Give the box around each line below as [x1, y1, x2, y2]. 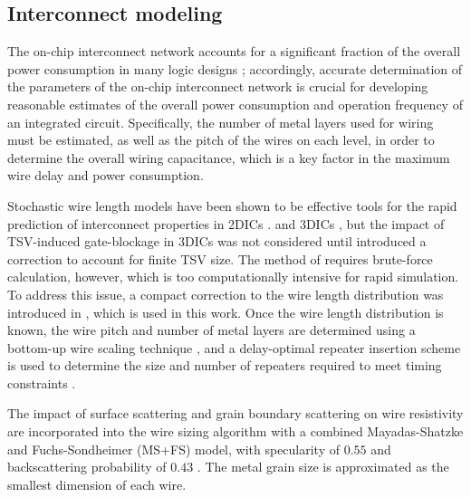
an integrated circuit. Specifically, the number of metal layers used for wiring [7, 112, 434, 131]
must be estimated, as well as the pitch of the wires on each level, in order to [7, 130, 435, 149]
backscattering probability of [7, 457, 167, 476]
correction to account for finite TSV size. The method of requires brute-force [7, 249, 433, 268]
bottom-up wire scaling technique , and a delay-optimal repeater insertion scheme [7, 338, 461, 357]
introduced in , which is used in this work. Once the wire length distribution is [7, 302, 444, 321]
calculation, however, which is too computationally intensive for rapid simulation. [7, 267, 459, 286]
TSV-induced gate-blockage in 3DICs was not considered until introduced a [7, 232, 427, 251]
